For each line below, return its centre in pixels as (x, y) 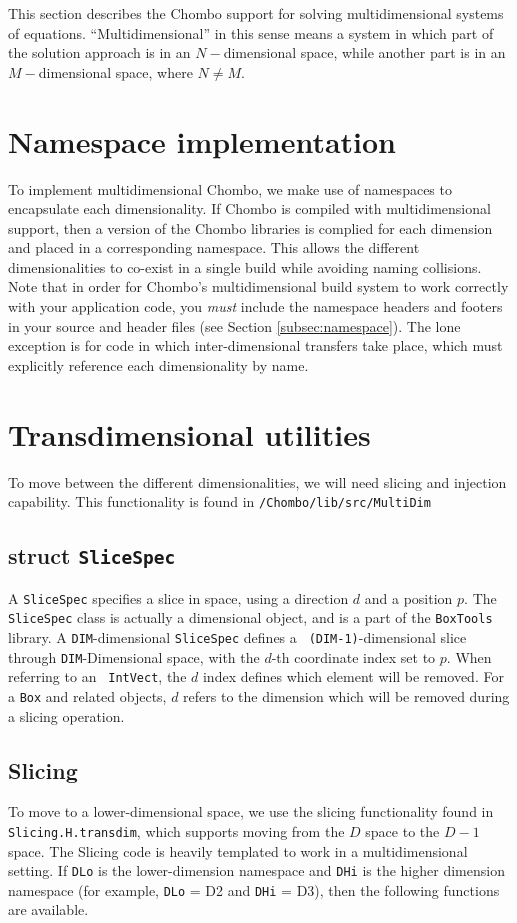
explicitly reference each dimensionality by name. (158, 364)
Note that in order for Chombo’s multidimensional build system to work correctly (258, 286)
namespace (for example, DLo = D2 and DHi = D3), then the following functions (254, 889)
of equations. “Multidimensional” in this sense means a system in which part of (251, 32)
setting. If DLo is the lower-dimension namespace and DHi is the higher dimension (256, 870)
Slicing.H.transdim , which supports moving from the (176, 830)
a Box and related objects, (87, 695)
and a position (408, 597)
